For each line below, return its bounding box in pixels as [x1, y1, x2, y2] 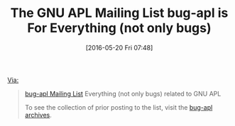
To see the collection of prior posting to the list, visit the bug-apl [24, 103, 213, 111]
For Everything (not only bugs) [27, 20, 212, 36]
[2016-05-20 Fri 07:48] [85, 43, 153, 52]
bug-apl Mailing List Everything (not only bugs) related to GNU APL [24, 89, 222, 98]
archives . [24, 110, 52, 119]
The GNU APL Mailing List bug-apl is [10, 5, 229, 21]
